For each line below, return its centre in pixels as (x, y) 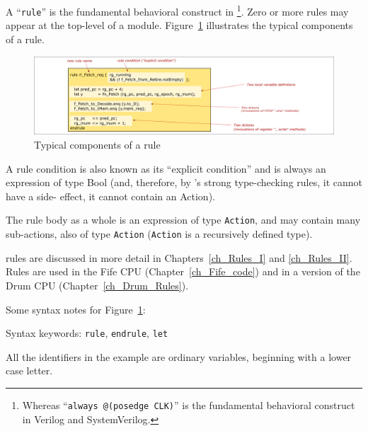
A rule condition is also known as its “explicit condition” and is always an (166, 168)
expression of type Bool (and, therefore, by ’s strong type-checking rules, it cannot (184, 182)
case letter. (29, 370)
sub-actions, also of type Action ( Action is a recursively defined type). (159, 234)
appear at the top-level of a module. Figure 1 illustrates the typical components (179, 25)
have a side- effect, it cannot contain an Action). (110, 196)
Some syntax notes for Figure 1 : (76, 309)
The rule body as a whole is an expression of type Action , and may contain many (183, 220)
